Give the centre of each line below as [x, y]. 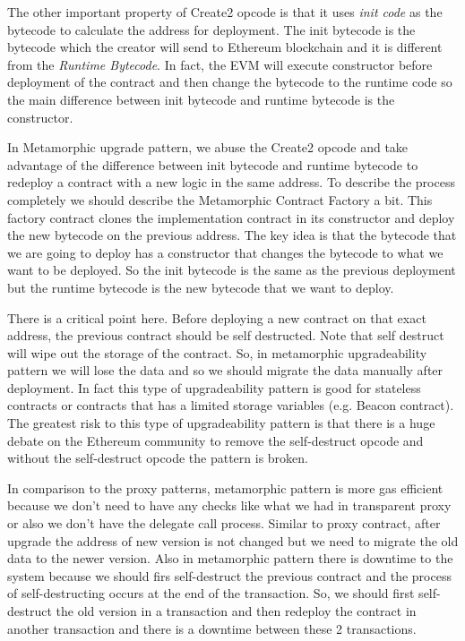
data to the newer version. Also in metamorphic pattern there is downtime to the [230, 558]
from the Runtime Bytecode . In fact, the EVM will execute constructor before [220, 64]
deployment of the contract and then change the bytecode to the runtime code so [230, 82]
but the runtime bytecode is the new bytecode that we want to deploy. [201, 287]
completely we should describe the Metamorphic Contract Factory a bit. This [220, 199]
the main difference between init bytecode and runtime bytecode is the [201, 99]
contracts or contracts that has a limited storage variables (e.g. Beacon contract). [231, 405]
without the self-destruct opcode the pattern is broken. [158, 458]
